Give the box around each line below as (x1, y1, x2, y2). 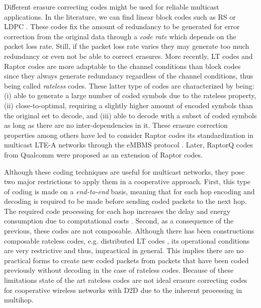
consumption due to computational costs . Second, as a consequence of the (4, 215, 234, 226)
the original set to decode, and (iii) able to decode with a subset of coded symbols (4, 110, 257, 120)
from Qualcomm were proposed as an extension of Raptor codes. (4, 149, 203, 160)
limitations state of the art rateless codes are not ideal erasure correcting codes (4, 275, 247, 285)
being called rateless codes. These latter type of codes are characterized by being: (4, 80, 254, 91)
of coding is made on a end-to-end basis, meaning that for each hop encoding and (4, 186, 255, 196)
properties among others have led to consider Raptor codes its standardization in (4, 129, 253, 140)
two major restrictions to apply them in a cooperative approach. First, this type (4, 176, 250, 187)
